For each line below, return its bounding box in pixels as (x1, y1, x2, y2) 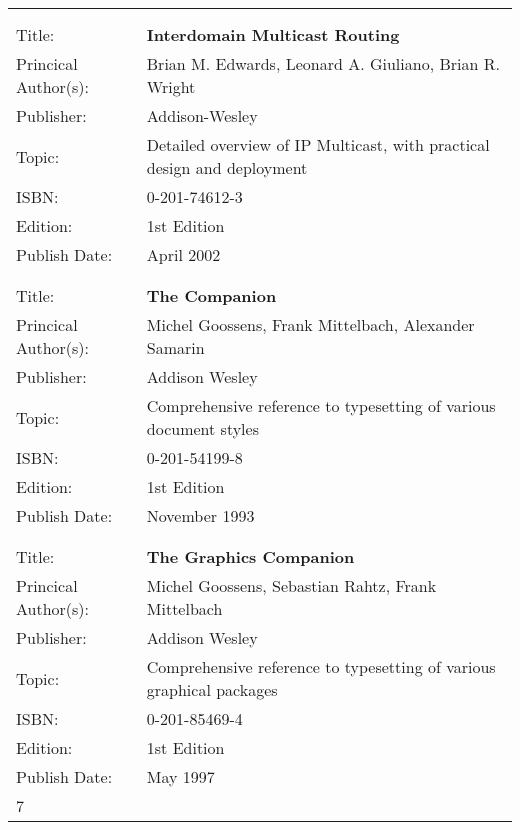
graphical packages (146, 678, 278, 701)
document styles (146, 417, 259, 440)
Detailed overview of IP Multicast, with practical (146, 133, 490, 156)
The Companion (146, 284, 277, 307)
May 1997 (146, 765, 215, 788)
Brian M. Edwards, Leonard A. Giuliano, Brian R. (146, 52, 500, 75)
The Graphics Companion (146, 545, 355, 568)
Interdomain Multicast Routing (146, 23, 400, 46)
